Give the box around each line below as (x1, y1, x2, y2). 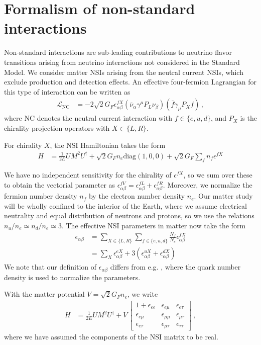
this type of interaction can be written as (4, 86, 130, 97)
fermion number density (4, 191, 77, 201)
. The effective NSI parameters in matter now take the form (61, 220, 246, 230)
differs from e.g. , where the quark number (110, 262, 241, 272)
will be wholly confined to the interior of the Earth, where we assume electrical (4, 200, 247, 211)
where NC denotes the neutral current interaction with (4, 113, 173, 123)
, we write (127, 289, 158, 299)
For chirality (4, 139, 42, 150)
